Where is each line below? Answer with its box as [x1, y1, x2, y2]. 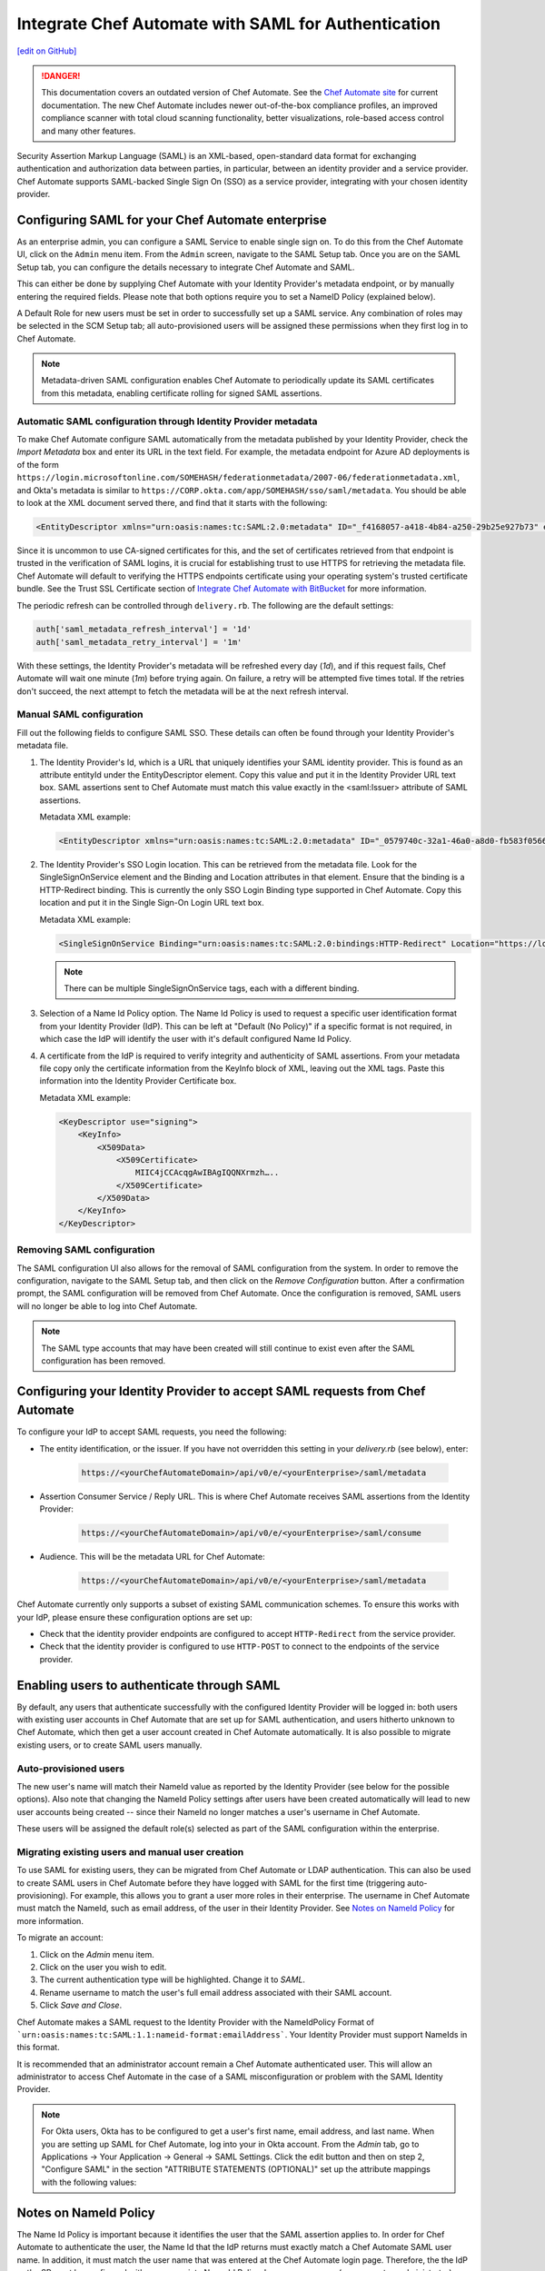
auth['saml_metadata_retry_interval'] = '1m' [35, 637, 243, 647]
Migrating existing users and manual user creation [16, 1845, 244, 1858]
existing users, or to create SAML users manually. [16, 1740, 203, 1750]
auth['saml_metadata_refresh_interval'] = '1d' [35, 624, 252, 635]
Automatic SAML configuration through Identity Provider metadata [16, 414, 318, 427]
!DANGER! [41, 70, 81, 81]
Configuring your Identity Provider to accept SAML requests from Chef [16, 1383, 426, 1399]
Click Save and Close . [39, 1999, 123, 2011]
